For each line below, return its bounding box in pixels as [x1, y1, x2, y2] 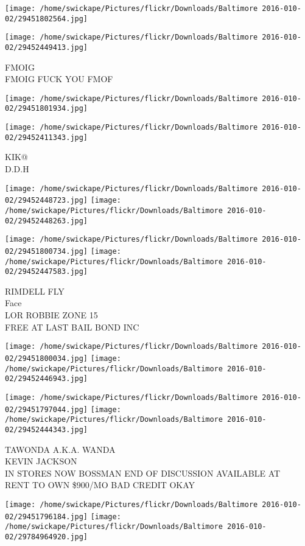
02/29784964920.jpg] [5, 532, 88, 541]
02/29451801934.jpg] [5, 104, 88, 113]
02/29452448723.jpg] [5, 196, 88, 205]
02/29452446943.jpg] [5, 374, 88, 383]
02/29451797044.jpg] [5, 405, 88, 414]
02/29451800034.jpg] [5, 354, 88, 363]
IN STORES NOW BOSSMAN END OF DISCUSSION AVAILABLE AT [5, 466, 281, 479]
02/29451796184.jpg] [5, 512, 88, 521]
